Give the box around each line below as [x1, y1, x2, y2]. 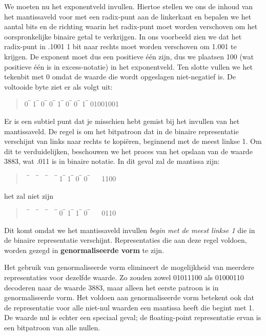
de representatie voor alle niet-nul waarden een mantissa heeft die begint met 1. [4, 302, 255, 312]
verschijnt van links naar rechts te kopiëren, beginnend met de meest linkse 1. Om [4, 136, 262, 146]
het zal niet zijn [4, 190, 54, 201]
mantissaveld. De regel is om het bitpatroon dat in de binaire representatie [4, 125, 239, 136]
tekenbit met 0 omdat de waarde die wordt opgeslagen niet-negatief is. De [4, 71, 236, 82]
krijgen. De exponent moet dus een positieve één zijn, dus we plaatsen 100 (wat [4, 51, 254, 61]
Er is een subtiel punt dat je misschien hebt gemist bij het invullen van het [4, 115, 240, 126]
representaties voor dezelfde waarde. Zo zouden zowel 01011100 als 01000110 [4, 272, 244, 283]
